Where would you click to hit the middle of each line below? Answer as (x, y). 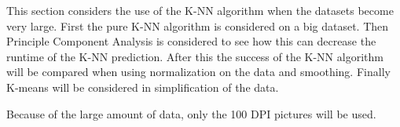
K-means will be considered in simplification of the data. (143, 87)
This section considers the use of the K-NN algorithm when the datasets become (200, 10)
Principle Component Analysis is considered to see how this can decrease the (191, 41)
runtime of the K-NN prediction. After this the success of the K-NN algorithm (195, 56)
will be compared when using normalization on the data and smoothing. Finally (198, 72)
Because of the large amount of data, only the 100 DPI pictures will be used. (191, 113)
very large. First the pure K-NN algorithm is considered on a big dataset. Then (198, 25)
